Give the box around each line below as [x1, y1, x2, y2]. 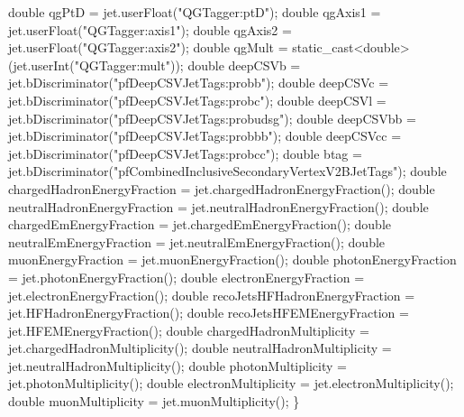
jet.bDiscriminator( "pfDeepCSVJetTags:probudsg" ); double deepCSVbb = [8, 108, 416, 127]
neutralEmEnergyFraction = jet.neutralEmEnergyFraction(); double [8, 232, 386, 251]
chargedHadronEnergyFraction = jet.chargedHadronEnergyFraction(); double [8, 179, 435, 198]
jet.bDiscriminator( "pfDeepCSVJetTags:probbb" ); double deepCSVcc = [8, 126, 402, 145]
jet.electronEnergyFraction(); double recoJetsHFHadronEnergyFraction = [8, 285, 415, 304]
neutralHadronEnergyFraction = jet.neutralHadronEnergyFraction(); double [8, 197, 429, 216]
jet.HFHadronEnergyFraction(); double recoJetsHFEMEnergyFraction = [8, 303, 409, 322]
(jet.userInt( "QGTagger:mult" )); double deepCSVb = [8, 55, 301, 74]
